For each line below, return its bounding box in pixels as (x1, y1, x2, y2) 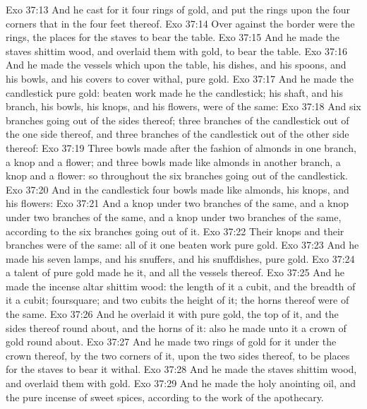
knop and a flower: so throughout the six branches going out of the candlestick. (6, 168, 349, 183)
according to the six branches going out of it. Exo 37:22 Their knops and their (6, 223, 344, 238)
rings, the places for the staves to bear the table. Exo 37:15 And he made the (6, 30, 340, 45)
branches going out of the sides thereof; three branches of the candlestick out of (6, 112, 349, 127)
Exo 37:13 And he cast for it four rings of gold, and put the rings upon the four (6, 2, 350, 16)
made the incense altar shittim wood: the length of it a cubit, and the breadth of (6, 278, 356, 293)
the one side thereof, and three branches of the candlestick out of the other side (6, 126, 349, 141)
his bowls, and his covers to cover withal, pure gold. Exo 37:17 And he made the (6, 71, 354, 85)
